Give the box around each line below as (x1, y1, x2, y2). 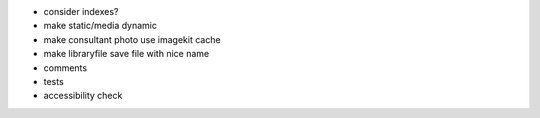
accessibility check (43, 90, 123, 102)
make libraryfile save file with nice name (43, 48, 210, 60)
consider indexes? (43, 6, 119, 17)
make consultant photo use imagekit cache (43, 33, 221, 45)
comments (43, 61, 88, 74)
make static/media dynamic (43, 20, 157, 32)
